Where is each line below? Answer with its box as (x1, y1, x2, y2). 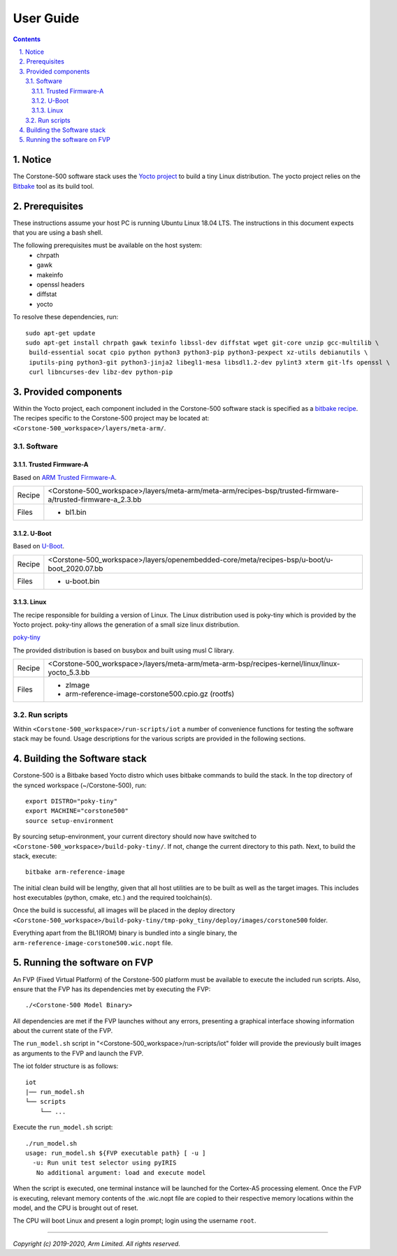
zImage (65, 680, 90, 690)
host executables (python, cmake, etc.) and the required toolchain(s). (13, 893, 212, 902)
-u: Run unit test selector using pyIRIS (32, 1159, 177, 1167)
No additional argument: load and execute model (36, 1169, 206, 1176)
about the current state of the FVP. (13, 1027, 113, 1035)
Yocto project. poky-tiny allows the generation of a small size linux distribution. (13, 620, 240, 629)
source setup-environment (25, 817, 115, 824)
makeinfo (36, 270, 64, 279)
